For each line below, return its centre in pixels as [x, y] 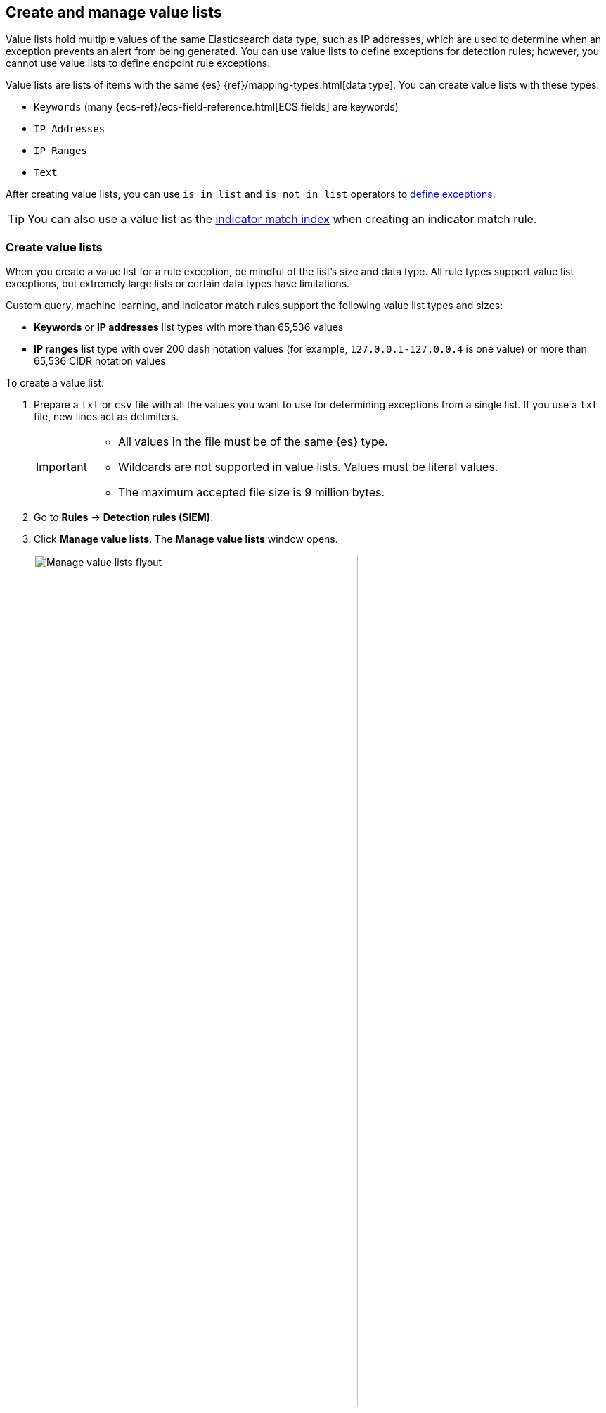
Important [62, 467]
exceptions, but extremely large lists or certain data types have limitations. [178, 284]
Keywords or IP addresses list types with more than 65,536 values [189, 327]
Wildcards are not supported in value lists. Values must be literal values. [308, 467]
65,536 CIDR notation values [100, 361]
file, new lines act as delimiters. [107, 417]
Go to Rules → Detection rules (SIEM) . [124, 517]
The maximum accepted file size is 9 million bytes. [251, 492]
